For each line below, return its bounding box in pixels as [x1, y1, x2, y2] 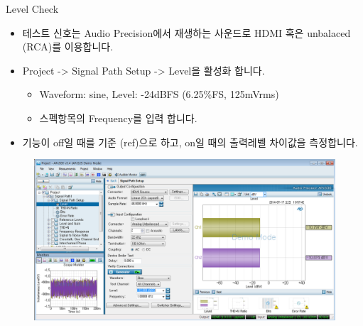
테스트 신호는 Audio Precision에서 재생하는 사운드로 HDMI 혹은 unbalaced [22, 25, 351, 40]
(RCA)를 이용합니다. [22, 39, 114, 54]
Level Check [6, 1, 59, 16]
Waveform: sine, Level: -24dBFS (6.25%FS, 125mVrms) [39, 87, 279, 102]
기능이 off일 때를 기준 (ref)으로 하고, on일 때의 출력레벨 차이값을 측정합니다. [22, 134, 358, 149]
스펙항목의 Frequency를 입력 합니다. [39, 110, 197, 125]
